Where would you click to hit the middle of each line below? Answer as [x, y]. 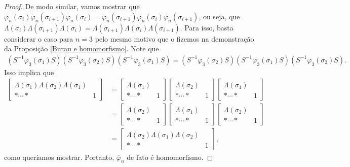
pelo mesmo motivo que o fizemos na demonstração [174, 38]
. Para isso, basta [207, 27]
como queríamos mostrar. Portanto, [59, 157]
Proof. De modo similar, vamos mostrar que [72, 6]
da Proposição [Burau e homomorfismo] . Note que [82, 48]
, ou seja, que [219, 16]
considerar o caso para [39, 38]
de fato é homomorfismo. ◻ [170, 157]
